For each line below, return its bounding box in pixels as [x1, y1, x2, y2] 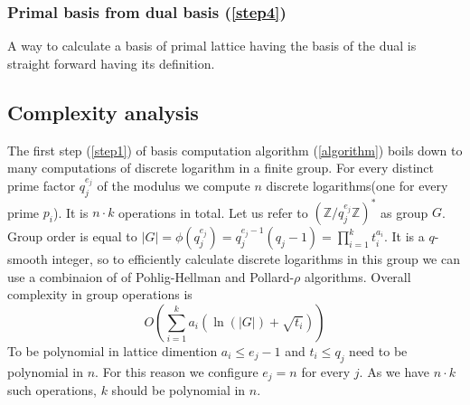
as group [381, 202, 428, 221]
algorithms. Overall [305, 267, 411, 286]
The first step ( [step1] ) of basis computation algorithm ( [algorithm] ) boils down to [7, 140, 463, 159]
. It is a [383, 227, 425, 246]
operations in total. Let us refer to [118, 202, 308, 221]
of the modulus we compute [97, 175, 250, 194]
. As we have [359, 362, 430, 381]
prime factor [7, 175, 76, 194]
